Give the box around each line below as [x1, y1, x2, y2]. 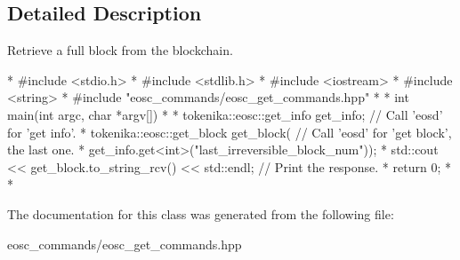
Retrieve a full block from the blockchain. [7, 41, 233, 59]
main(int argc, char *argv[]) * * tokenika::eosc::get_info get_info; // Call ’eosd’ [7, 105, 443, 123]
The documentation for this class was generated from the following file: [7, 204, 394, 223]
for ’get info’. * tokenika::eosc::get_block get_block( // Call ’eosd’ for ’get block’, [7, 122, 452, 141]
